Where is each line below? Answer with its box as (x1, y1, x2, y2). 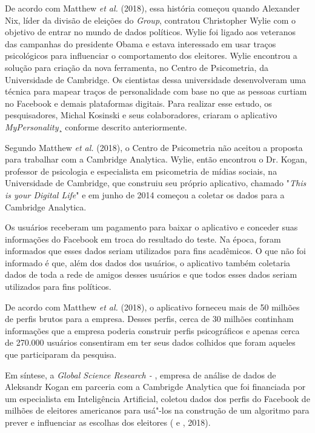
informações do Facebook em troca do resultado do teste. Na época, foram (5, 232, 281, 245)
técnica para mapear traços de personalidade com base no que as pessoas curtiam (5, 85, 307, 98)
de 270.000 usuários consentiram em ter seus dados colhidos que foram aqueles (5, 336, 296, 349)
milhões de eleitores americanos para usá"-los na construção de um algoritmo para (5, 404, 310, 417)
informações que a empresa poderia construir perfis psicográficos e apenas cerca (5, 324, 300, 337)
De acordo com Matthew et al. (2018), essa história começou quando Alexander (5, 2, 300, 14)
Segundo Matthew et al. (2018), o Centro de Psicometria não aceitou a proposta (5, 141, 303, 153)
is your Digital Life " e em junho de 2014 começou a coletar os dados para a (5, 188, 285, 201)
